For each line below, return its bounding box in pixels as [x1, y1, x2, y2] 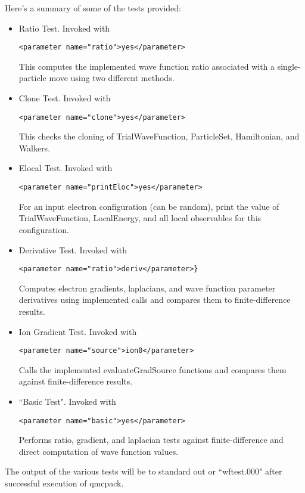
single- [277, 60, 301, 72]
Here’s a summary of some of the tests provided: [5, 2, 182, 14]
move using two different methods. [49, 72, 175, 84]
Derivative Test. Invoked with [18, 243, 127, 256]
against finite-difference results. [18, 375, 133, 387]
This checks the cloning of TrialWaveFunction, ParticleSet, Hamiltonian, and [18, 130, 300, 142]
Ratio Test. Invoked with [18, 21, 110, 34]
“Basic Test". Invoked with [18, 395, 116, 407]
